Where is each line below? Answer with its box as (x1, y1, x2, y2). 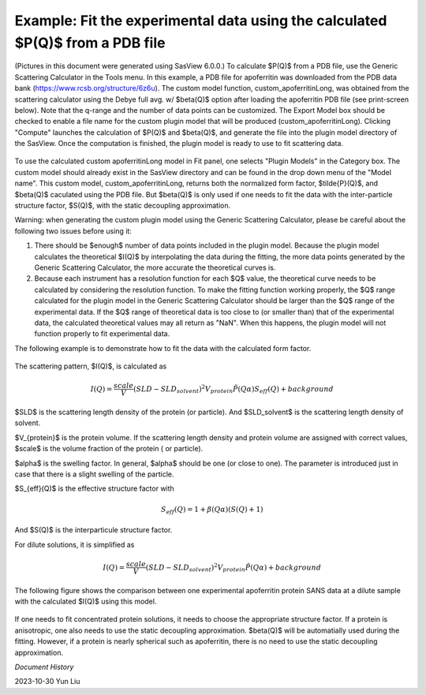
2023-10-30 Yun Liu (14, 677, 80, 686)
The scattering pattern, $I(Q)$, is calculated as (14, 361, 167, 371)
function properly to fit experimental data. (34, 329, 170, 338)
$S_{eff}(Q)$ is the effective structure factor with (14, 484, 175, 493)
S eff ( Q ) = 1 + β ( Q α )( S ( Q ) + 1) (160, 505, 263, 516)
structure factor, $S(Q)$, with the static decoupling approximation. (14, 201, 231, 211)
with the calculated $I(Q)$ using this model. (14, 596, 157, 606)
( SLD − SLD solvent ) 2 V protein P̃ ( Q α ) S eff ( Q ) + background (133, 383, 334, 395)
